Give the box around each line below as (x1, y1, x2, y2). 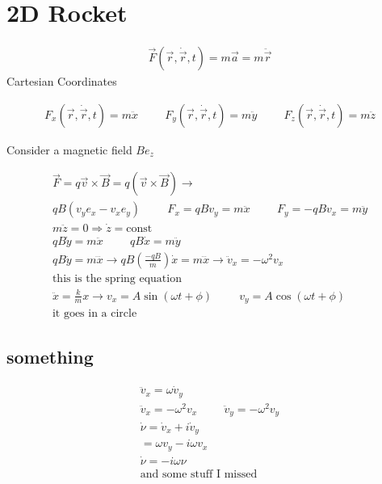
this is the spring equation (52, 272, 182, 284)
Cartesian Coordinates (6, 73, 117, 90)
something (6, 344, 94, 369)
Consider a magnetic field (6, 141, 132, 158)
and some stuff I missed (140, 468, 258, 480)
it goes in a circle (52, 308, 137, 320)
